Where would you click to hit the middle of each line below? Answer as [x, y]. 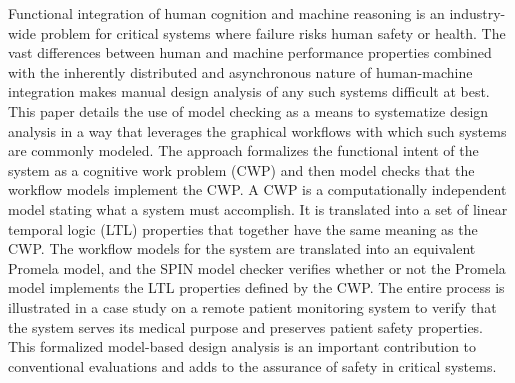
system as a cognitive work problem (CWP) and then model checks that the [241, 169]
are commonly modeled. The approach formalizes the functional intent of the [243, 150]
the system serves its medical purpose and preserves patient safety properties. [246, 326]
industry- [477, 13]
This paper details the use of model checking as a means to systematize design [248, 110]
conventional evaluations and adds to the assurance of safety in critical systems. [252, 365]
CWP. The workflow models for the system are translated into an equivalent [242, 248]
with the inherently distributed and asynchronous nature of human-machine [240, 71]
